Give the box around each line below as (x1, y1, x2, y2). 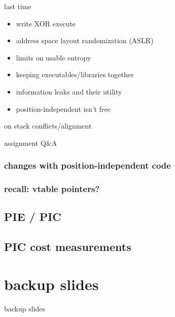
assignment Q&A (4, 137, 57, 148)
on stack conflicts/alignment (4, 120, 92, 131)
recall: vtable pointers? (4, 182, 100, 195)
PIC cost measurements (4, 239, 131, 255)
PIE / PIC (4, 209, 61, 225)
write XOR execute (16, 18, 76, 28)
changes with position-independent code (4, 159, 171, 172)
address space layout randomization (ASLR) (16, 35, 154, 46)
